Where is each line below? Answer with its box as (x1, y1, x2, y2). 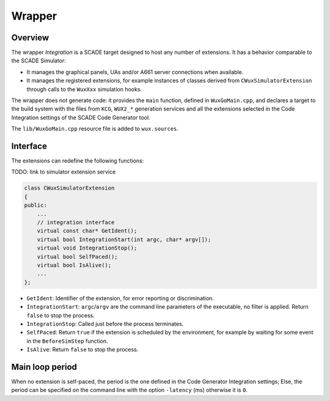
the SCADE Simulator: (11, 57, 67, 64)
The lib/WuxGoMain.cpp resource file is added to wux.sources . (11, 125, 179, 133)
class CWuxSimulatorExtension (24, 185, 115, 192)
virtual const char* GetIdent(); (37, 227, 137, 235)
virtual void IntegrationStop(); (37, 245, 137, 252)
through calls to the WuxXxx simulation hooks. (26, 86, 142, 93)
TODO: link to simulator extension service (11, 168, 116, 175)
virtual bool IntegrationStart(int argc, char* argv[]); (37, 236, 211, 243)
